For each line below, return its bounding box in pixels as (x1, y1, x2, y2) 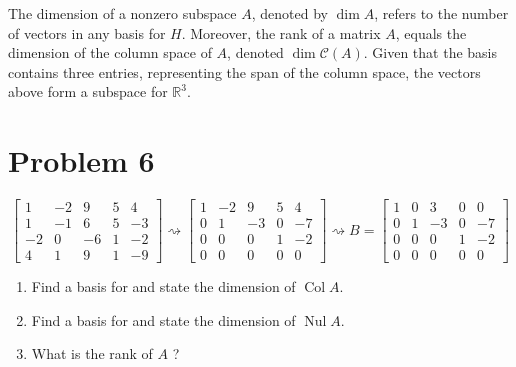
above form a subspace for (8, 81, 168, 102)
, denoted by (251, 3, 328, 23)
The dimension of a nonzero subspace (8, 3, 237, 23)
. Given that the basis (363, 42, 498, 63)
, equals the (395, 22, 467, 43)
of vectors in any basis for (8, 22, 166, 43)
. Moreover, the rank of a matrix (181, 22, 381, 43)
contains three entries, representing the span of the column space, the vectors (8, 61, 481, 82)
